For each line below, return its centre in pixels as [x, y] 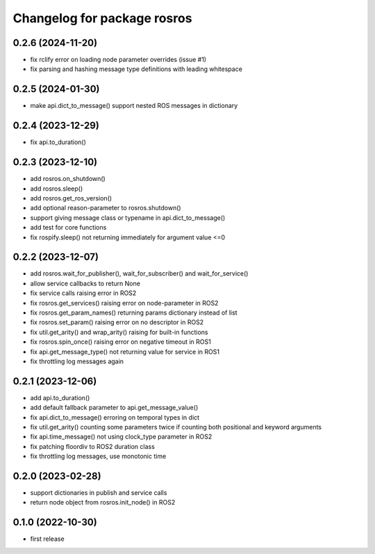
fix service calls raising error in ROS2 [83, 293]
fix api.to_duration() [58, 142]
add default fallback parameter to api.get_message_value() [114, 408]
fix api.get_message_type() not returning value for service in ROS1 [125, 351]
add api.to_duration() [60, 397]
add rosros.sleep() [57, 189]
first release [48, 539]
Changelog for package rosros [102, 18]
